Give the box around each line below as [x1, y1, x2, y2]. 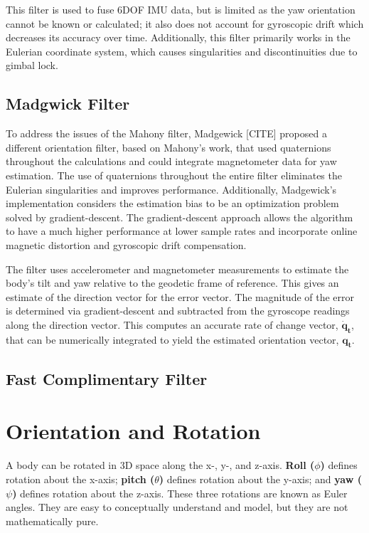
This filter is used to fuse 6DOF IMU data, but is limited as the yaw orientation [6, 2, 355, 16]
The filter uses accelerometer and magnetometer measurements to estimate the [6, 261, 349, 276]
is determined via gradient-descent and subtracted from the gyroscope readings [6, 303, 350, 318]
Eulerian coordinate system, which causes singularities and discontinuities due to [6, 43, 358, 58]
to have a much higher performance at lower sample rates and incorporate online [6, 223, 358, 238]
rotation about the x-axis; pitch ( [6, 471, 155, 486]
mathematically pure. [6, 513, 99, 528]
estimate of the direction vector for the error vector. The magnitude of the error [6, 289, 355, 304]
